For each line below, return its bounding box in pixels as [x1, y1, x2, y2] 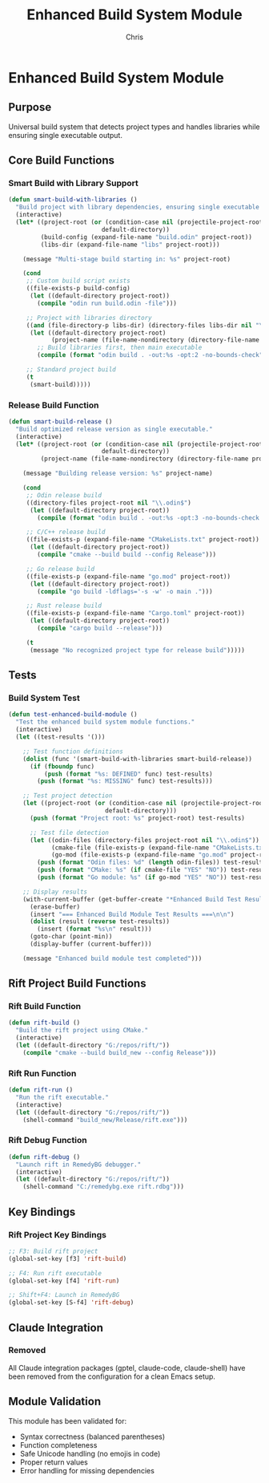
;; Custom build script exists [26, 277, 130, 286]
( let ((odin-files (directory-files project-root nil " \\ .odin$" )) [29, 836, 260, 844]
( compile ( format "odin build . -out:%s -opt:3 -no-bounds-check [37, 513, 260, 522]
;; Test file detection [29, 829, 110, 837]
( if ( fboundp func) [29, 762, 94, 771]
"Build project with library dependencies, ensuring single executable [15, 203, 260, 212]
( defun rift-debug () [8, 1153, 81, 1161]
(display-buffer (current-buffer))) [29, 940, 152, 948]
